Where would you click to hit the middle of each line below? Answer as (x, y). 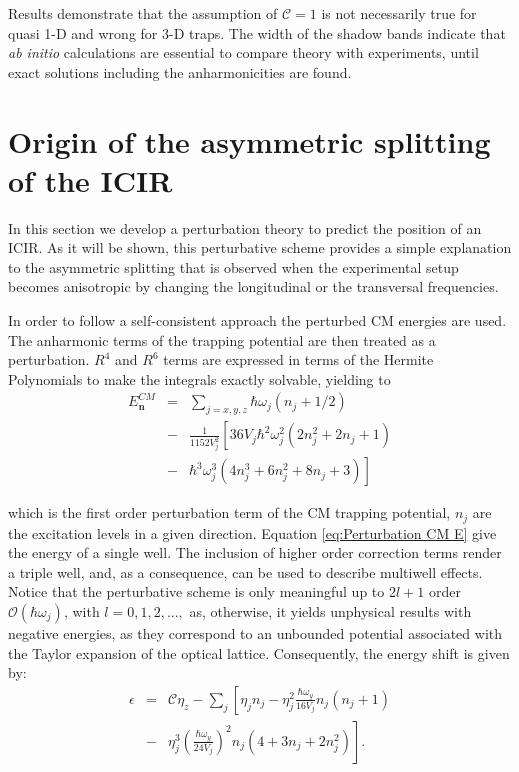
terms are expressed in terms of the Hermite (298, 359)
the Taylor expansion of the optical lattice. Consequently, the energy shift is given (259, 652)
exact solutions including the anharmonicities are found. (180, 71)
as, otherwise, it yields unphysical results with (330, 611)
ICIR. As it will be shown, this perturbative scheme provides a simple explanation (260, 247)
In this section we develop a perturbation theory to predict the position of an (245, 227)
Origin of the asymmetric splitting (249, 140)
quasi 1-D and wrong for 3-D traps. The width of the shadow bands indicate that (257, 32)
